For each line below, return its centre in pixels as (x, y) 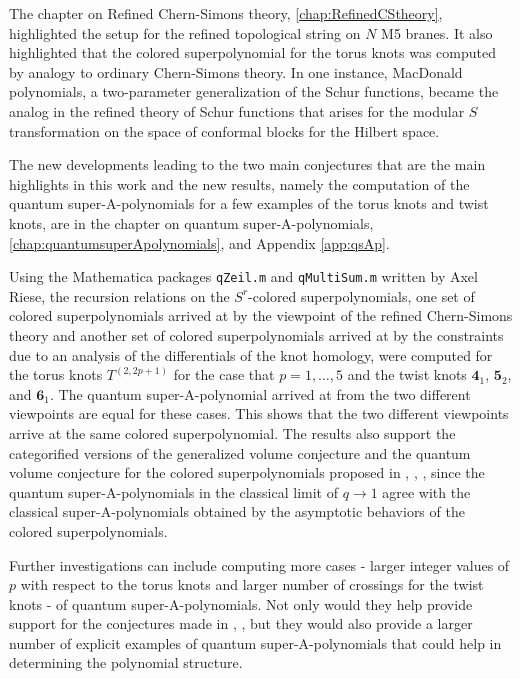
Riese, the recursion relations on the (119, 295)
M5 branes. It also (437, 32)
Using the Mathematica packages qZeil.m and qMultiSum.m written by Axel (243, 276)
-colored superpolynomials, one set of (361, 295)
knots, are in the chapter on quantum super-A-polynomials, (191, 222)
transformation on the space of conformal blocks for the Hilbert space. (224, 130)
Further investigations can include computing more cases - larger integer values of (259, 564)
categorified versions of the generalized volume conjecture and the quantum (240, 452)
